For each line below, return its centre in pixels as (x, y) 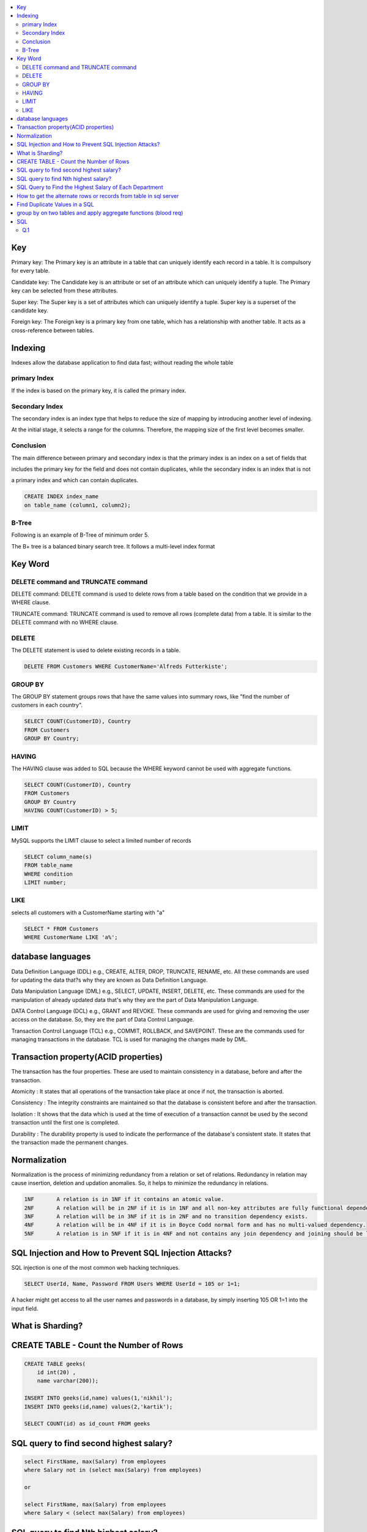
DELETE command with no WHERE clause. (65, 623)
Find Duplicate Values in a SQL (55, 204)
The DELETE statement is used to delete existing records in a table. (96, 650)
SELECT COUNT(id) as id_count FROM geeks (87, 1424)
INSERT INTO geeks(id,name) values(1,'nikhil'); (98, 1398)
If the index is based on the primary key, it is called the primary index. (99, 390)
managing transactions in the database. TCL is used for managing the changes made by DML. (130, 1039)
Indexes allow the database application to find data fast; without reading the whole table (122, 362)
